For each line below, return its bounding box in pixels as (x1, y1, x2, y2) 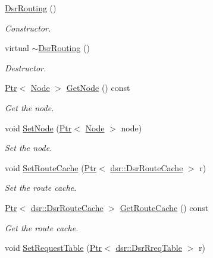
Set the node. (5, 141, 52, 154)
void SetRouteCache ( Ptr (5, 161, 97, 174)
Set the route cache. (5, 181, 77, 194)
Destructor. (5, 61, 46, 74)
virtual (5, 42, 29, 54)
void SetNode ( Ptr (5, 121, 72, 134)
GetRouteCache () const (120, 201, 209, 213)
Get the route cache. (5, 221, 79, 234)
